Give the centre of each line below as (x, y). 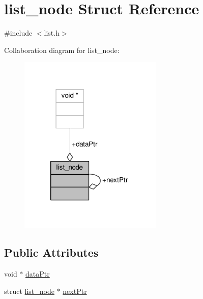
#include (18, 33)
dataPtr (38, 274)
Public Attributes (51, 252)
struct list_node (29, 291)
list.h (52, 33)
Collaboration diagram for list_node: (62, 50)
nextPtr (75, 291)
